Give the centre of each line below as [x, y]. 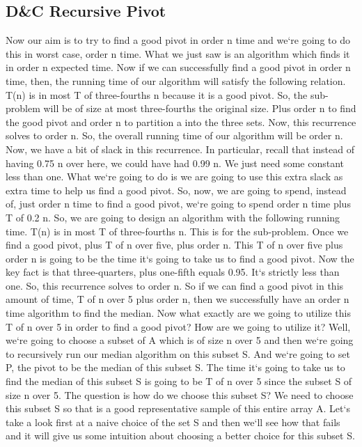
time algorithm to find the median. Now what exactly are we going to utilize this [178, 313]
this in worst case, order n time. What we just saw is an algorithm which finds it [178, 53]
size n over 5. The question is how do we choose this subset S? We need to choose [180, 394]
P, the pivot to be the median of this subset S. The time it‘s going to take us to [175, 367]
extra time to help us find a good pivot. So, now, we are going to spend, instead [176, 190]
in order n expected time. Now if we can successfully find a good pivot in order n [178, 67]
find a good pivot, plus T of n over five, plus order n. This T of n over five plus [174, 245]
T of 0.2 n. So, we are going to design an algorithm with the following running [173, 217]
